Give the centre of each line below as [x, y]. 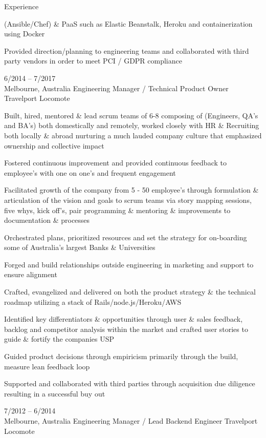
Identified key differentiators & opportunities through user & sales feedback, [124, 319]
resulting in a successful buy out [55, 393]
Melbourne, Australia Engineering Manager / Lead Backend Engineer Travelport [131, 421]
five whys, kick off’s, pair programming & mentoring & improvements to [117, 210]
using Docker [25, 34]
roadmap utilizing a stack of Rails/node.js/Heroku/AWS [93, 301]
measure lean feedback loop [47, 366]
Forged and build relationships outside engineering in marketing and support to [129, 264]
